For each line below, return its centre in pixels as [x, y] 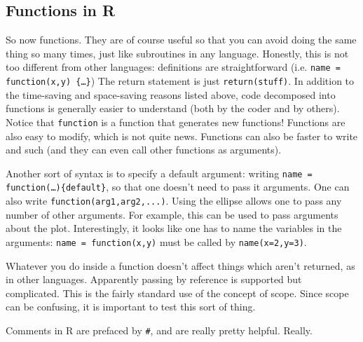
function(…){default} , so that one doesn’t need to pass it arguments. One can [178, 187]
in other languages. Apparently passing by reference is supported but [154, 279]
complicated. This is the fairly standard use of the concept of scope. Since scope [177, 293]
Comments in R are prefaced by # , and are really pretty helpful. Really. [159, 330]
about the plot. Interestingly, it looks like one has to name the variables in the [174, 228]
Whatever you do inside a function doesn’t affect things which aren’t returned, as [180, 265]
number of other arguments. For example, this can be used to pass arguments [172, 214]
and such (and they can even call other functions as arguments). [144, 150]
